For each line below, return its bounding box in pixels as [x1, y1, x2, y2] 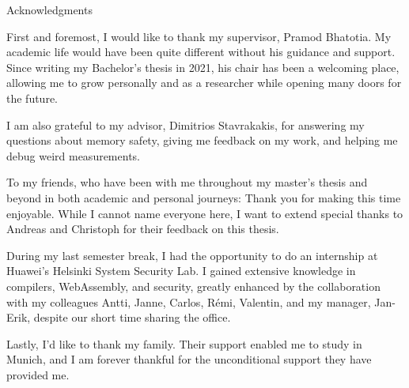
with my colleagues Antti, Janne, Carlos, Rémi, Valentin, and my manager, [6, 293, 371, 310]
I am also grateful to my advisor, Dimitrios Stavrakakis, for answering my [6, 116, 365, 133]
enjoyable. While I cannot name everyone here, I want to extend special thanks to [6, 205, 403, 221]
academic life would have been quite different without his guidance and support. [6, 43, 396, 60]
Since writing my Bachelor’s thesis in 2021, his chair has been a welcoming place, [6, 58, 400, 75]
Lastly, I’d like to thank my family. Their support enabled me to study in [6, 335, 362, 352]
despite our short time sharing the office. [33, 309, 231, 326]
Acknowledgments [6, 2, 93, 17]
